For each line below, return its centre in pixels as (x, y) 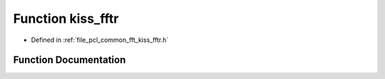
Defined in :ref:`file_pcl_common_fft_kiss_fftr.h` (100, 40)
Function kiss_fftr (66, 19)
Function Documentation (70, 60)
